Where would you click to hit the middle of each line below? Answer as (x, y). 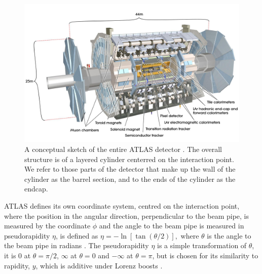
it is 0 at (17, 255)
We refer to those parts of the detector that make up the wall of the (130, 169)
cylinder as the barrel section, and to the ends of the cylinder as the (130, 179)
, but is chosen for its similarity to (205, 255)
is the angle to (229, 235)
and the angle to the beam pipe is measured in (172, 226)
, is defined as (77, 235)
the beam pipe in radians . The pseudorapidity (77, 245)
